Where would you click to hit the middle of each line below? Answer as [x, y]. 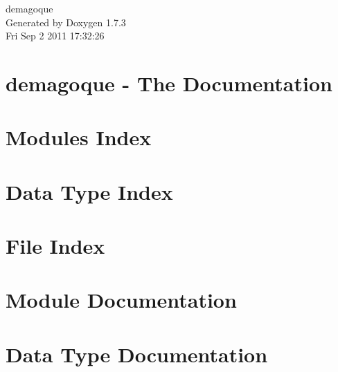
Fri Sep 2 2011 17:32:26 [55, 36]
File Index [55, 246]
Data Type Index [89, 191]
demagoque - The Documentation [169, 83]
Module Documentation [121, 300]
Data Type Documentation [137, 354]
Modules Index [79, 137]
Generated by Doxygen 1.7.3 [66, 22]
